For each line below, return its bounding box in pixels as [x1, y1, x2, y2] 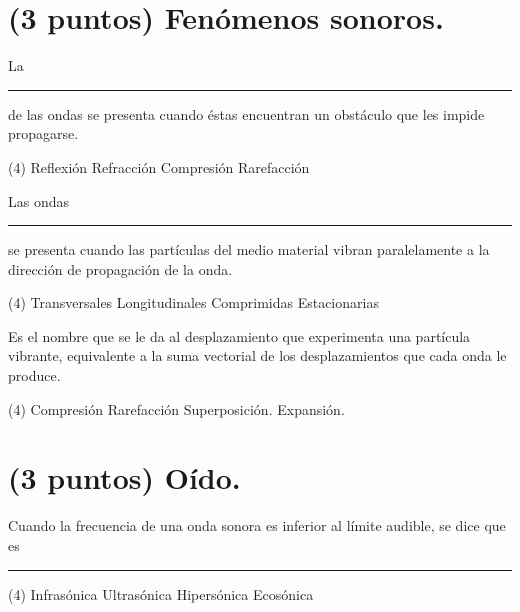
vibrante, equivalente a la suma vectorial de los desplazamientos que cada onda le [8, 345, 507, 366]
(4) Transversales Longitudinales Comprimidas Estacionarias [8, 292, 379, 313]
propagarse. [8, 123, 79, 144]
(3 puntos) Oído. [8, 457, 241, 498]
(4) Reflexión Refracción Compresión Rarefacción [8, 156, 310, 177]
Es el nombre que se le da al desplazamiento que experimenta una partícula [8, 325, 471, 346]
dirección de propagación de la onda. [8, 258, 233, 279]
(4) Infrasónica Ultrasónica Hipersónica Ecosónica [8, 583, 314, 604]
